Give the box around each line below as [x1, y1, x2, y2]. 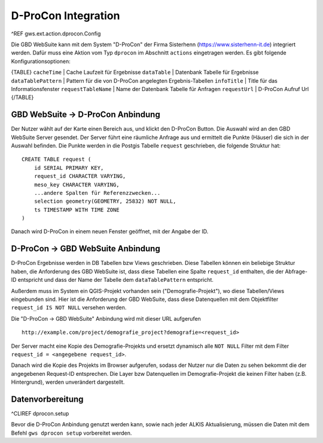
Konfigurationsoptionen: [11, 58, 71, 65]
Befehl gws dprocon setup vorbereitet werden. [11, 429, 132, 436]
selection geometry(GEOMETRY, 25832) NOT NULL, [33, 198, 176, 205]
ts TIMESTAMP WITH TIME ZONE [33, 206, 120, 213]
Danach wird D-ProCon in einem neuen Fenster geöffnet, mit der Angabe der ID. [11, 228, 209, 235]
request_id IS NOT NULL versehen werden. [11, 304, 127, 311]
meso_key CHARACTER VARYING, [33, 181, 120, 188]
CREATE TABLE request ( [22, 156, 92, 163]
